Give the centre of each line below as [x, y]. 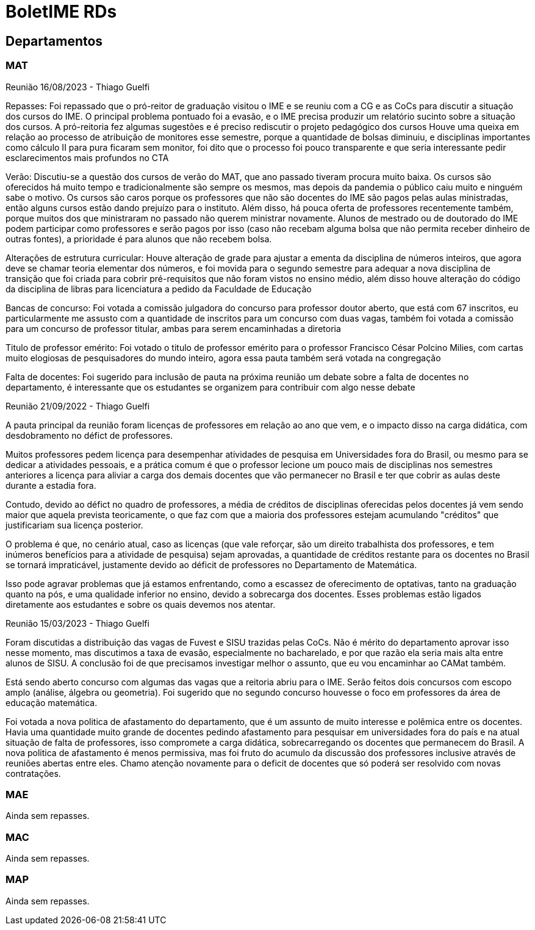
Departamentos [54, 41]
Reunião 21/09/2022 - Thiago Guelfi [78, 406]
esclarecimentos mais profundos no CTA [87, 157]
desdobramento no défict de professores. [89, 435]
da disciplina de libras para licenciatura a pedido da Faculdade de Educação [159, 289]
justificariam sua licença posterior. [74, 525]
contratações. [33, 773]
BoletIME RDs [61, 12]
